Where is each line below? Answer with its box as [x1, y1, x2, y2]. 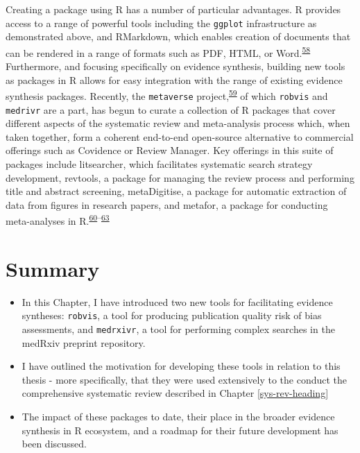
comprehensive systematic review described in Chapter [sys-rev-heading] [22, 386, 329, 400]
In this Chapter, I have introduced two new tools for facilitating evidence [22, 294, 333, 309]
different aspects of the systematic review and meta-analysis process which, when [6, 116, 350, 130]
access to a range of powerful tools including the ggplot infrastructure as [6, 15, 317, 30]
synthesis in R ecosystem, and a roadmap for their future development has [22, 422, 338, 437]
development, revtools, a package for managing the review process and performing [6, 170, 354, 185]
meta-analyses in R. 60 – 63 [6, 212, 110, 228]
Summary [6, 254, 100, 282]
